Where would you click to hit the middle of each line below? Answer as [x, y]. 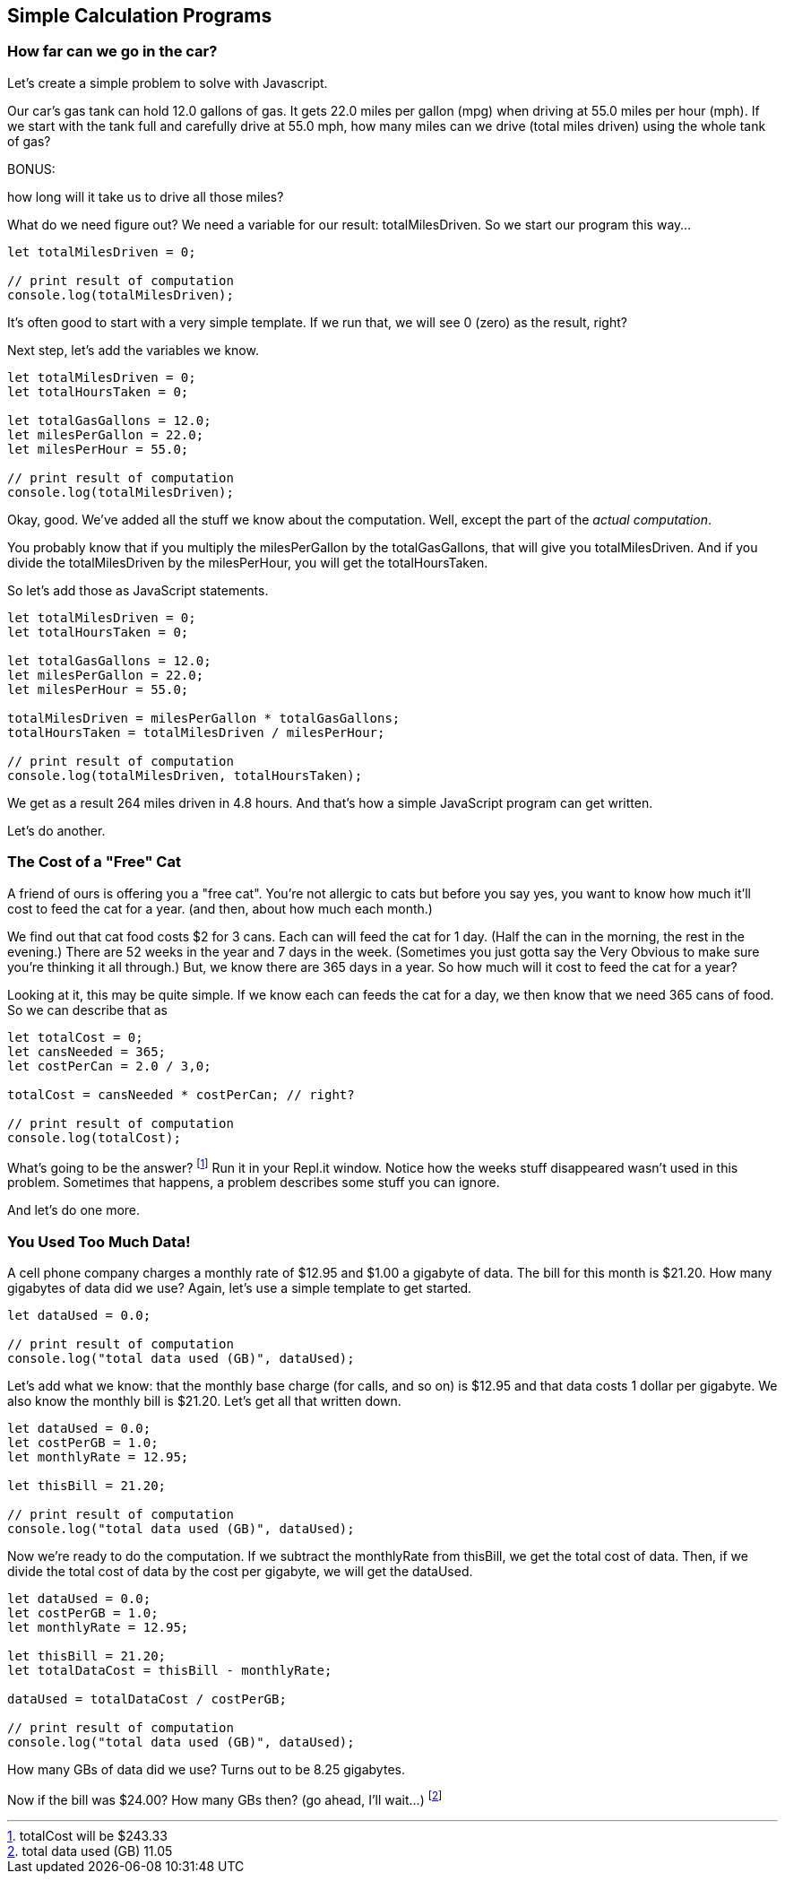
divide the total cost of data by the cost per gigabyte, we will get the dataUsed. [240, 1571]
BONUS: [31, 169]
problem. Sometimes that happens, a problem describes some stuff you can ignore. [254, 1183]
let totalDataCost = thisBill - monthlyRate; [170, 1670]
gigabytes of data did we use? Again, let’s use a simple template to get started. [240, 1287]
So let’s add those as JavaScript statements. [138, 590]
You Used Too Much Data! [99, 1241]
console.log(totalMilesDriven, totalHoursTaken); [185, 775]
